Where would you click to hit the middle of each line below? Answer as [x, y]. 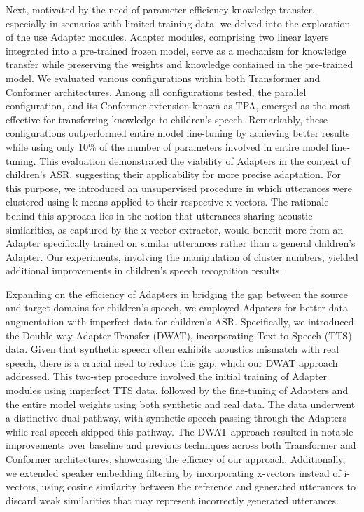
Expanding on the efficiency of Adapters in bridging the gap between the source [177, 294]
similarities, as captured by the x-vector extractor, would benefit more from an [175, 229]
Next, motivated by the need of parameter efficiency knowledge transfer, [160, 9]
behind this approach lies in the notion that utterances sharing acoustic [159, 215]
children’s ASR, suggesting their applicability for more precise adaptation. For [173, 174]
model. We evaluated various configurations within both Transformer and [163, 78]
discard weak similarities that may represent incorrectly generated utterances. [172, 500]
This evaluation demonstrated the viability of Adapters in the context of [195, 160]
